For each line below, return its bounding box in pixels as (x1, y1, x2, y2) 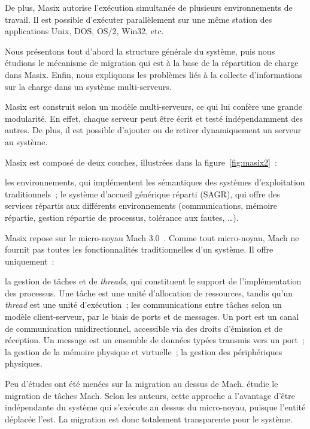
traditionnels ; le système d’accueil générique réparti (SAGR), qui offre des (5, 187, 280, 200)
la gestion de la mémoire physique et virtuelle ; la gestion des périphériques (5, 345, 282, 358)
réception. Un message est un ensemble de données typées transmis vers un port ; (5, 334, 305, 346)
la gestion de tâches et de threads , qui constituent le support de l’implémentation (5, 275, 302, 287)
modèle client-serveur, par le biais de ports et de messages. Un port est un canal (5, 310, 299, 323)
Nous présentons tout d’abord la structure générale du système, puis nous (5, 44, 275, 57)
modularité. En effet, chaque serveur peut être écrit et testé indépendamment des (5, 112, 303, 124)
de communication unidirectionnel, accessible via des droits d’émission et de (5, 322, 283, 334)
